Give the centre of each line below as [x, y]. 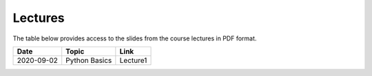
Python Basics [89, 60]
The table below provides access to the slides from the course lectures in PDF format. [135, 38]
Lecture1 [133, 60]
